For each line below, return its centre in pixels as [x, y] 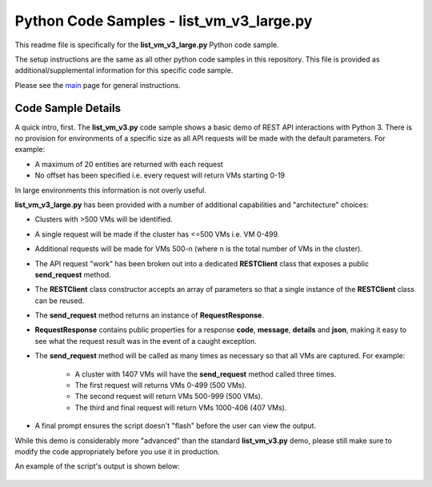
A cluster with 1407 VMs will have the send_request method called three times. [206, 374]
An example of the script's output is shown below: [97, 466]
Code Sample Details [68, 108]
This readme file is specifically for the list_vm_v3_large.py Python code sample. [147, 45]
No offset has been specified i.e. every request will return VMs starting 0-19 [160, 175]
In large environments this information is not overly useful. [111, 190]
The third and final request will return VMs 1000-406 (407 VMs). [181, 407]
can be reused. [60, 301]
